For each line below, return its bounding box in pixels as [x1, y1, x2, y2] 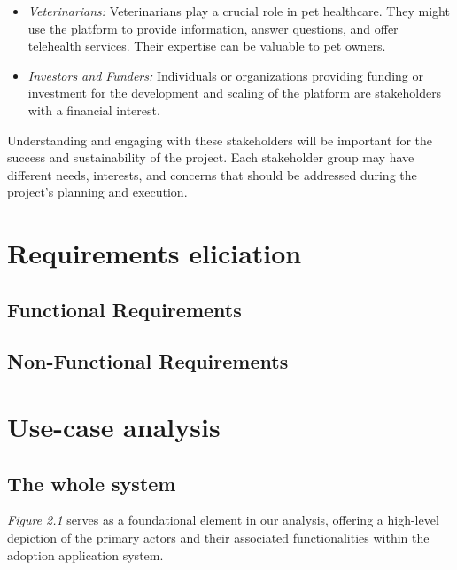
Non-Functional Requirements [7, 347, 289, 375]
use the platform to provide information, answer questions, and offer [27, 19, 399, 37]
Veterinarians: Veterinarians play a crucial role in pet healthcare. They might [27, 2, 450, 20]
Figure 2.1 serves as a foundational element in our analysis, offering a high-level [7, 511, 439, 529]
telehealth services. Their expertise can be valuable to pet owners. [27, 36, 386, 55]
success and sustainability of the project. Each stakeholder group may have [7, 148, 414, 167]
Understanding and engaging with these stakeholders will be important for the [7, 130, 433, 149]
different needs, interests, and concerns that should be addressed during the [7, 165, 417, 183]
